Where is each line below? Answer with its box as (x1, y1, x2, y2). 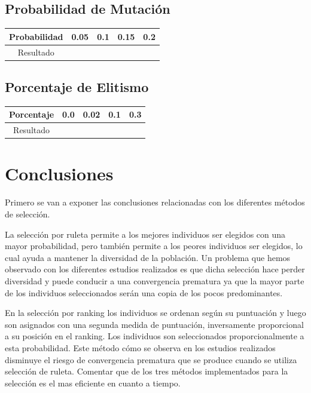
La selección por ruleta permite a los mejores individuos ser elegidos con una (5, 228, 286, 240)
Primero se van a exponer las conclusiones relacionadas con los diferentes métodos (5, 196, 305, 208)
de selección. (5, 208, 50, 220)
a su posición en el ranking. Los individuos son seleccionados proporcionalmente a (5, 330, 304, 342)
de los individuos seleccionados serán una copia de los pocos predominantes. (5, 286, 283, 299)
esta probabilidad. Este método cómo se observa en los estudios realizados (5, 341, 276, 354)
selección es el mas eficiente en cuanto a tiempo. (5, 376, 181, 389)
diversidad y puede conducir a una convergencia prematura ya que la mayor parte (5, 274, 304, 287)
